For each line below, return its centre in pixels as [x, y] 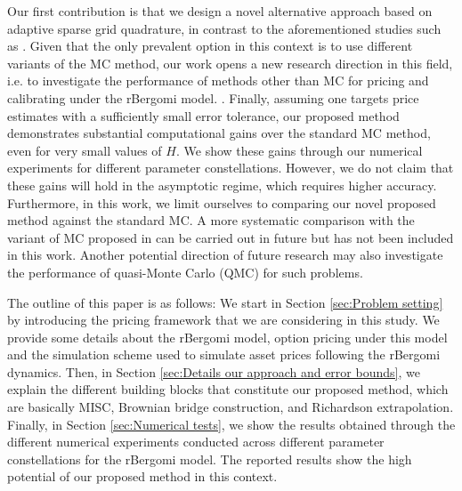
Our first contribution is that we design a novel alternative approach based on [220, 11]
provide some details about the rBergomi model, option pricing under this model [227, 337]
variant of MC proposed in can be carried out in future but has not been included [231, 237]
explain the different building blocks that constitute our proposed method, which [228, 389]
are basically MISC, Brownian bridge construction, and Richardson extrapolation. [231, 407]
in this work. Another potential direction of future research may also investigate [225, 255]
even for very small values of [85, 150]
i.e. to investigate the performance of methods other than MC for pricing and [218, 80]
